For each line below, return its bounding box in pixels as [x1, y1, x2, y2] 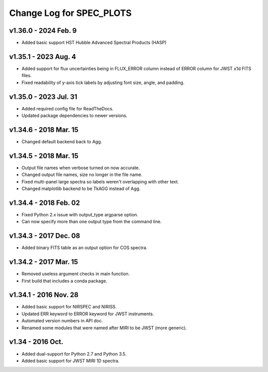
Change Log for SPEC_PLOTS [9, 7, 132, 18]
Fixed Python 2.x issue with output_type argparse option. [21, 211, 138, 217]
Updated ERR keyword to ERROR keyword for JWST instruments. [21, 311, 154, 317]
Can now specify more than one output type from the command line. [21, 219, 162, 225]
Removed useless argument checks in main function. [21, 271, 130, 277]
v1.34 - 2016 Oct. [9, 338, 64, 346]
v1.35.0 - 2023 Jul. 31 [9, 93, 77, 101]
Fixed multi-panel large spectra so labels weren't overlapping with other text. [21, 179, 179, 185]
